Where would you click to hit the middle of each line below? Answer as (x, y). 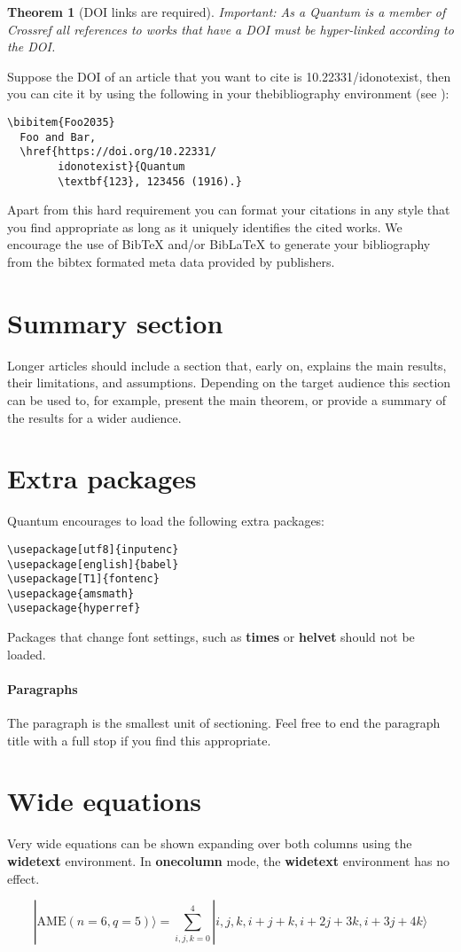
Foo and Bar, (58, 137)
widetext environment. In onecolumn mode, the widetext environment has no (228, 861)
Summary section (115, 322)
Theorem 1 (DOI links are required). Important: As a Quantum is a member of (227, 12)
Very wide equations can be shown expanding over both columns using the (210, 843)
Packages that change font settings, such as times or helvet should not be (211, 637)
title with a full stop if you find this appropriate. (139, 740)
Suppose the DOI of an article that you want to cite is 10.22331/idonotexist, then (229, 76)
